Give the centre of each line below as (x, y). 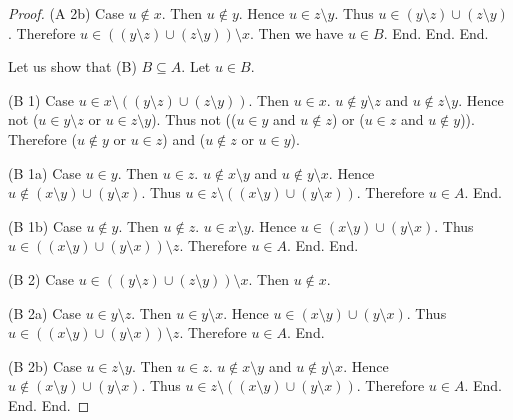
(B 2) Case (41, 278)
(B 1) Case (41, 99)
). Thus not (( (194, 119)
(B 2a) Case (44, 312)
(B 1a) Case (44, 172)
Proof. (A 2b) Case (66, 13)
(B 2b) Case (45, 365)
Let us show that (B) (72, 66)
